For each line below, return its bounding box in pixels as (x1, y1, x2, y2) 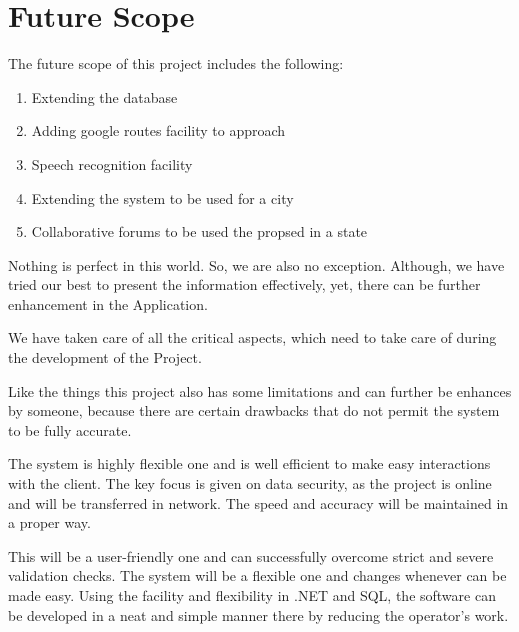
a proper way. (8, 512, 91, 533)
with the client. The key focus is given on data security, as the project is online (8, 473, 492, 494)
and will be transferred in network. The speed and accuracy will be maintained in (8, 492, 509, 513)
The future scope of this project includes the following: (8, 53, 344, 74)
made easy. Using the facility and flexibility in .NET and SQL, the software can (8, 585, 496, 605)
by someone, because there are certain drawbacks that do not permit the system (8, 400, 500, 421)
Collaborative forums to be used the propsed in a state (31, 221, 368, 242)
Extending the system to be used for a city (31, 187, 294, 208)
